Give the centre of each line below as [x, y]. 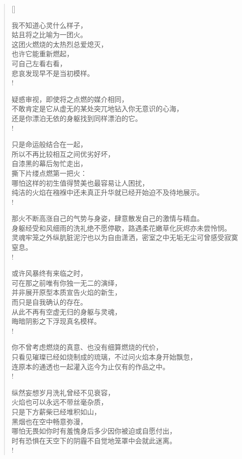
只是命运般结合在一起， [49, 144]
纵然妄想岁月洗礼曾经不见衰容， [63, 392]
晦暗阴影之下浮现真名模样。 [56, 321]
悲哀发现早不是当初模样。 [53, 73]
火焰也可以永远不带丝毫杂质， [60, 402]
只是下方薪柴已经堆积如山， [56, 411]
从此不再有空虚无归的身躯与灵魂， [66, 311]
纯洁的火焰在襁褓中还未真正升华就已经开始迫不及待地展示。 [108, 192]
